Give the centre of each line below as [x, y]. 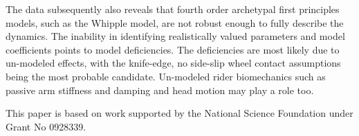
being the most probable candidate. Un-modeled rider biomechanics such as [166, 76]
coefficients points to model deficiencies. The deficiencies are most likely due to [173, 49]
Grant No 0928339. [46, 126]
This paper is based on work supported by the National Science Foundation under [179, 113]
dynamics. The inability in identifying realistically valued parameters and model [175, 36]
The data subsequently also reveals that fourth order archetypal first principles [173, 9]
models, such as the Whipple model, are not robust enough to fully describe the [175, 22]
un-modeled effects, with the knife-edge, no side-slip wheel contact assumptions [173, 63]
